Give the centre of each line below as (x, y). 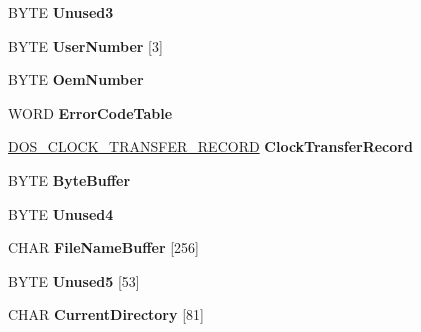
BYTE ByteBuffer (69, 179)
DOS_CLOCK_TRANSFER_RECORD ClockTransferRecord (210, 146)
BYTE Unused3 (61, 12)
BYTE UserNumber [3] (85, 45)
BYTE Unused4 (61, 213)
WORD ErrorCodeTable (90, 112)
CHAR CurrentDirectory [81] (106, 314)
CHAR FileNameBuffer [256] (103, 247)
